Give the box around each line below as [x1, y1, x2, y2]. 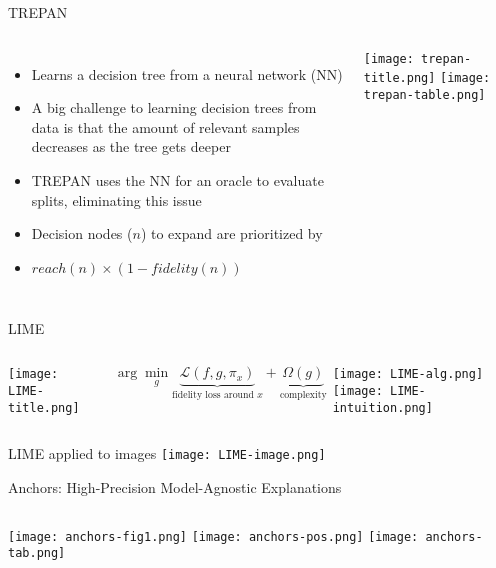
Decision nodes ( [31, 223, 133, 244]
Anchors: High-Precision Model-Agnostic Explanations [8, 476, 342, 497]
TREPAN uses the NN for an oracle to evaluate [31, 169, 324, 190]
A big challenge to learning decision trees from [31, 97, 317, 118]
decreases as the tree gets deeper [31, 136, 231, 157]
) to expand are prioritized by [140, 223, 323, 244]
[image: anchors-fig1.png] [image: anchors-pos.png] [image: [8, 529, 419, 544]
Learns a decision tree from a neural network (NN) [31, 63, 343, 84]
